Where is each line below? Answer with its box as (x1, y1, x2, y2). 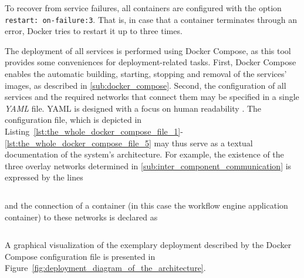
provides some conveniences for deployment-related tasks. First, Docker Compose (5, 56, 296, 68)
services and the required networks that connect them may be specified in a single (5, 91, 299, 103)
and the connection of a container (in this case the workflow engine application (5, 199, 288, 211)
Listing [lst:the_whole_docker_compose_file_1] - (5, 125, 183, 137)
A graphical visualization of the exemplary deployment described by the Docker (5, 239, 292, 251)
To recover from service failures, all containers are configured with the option (5, 2, 282, 14)
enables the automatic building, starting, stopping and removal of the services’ (5, 68, 287, 80)
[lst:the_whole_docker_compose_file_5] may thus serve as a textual (5, 136, 253, 149)
